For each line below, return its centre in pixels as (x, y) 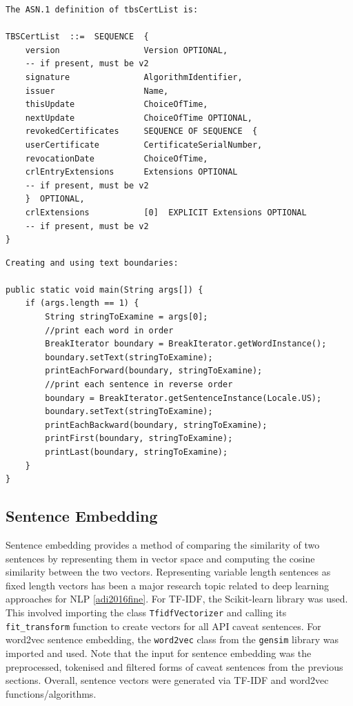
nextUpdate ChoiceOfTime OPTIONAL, (139, 118)
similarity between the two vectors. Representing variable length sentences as (168, 572)
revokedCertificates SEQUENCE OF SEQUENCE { (141, 131)
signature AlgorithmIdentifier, (134, 77)
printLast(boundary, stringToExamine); (137, 452)
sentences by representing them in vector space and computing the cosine (160, 558)
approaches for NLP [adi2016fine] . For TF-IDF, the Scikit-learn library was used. (177, 599)
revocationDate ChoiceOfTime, (117, 158)
